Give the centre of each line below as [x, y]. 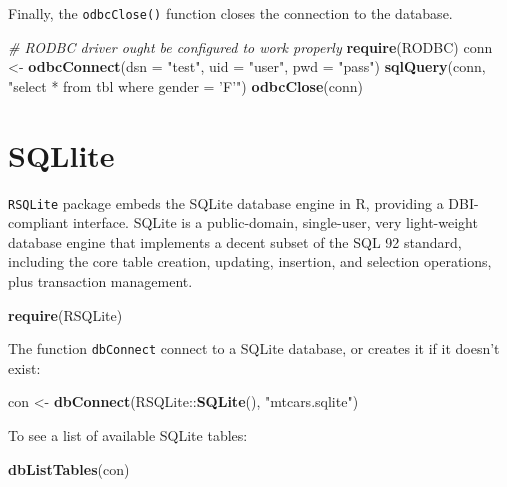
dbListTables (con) [69, 468]
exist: [24, 367]
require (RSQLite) [65, 314]
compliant [38, 222]
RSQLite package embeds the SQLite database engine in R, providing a [226, 202]
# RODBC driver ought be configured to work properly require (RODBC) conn [250, 46]
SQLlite [61, 154]
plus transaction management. [100, 281]
